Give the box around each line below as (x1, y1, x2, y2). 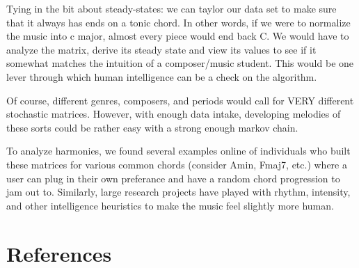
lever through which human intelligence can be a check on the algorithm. (6, 69, 317, 84)
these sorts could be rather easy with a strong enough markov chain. (6, 120, 298, 134)
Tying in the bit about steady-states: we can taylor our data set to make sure (6, 1, 337, 15)
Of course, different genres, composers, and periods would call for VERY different (6, 93, 354, 107)
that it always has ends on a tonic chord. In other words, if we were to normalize (6, 15, 351, 29)
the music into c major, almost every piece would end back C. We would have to (6, 29, 349, 43)
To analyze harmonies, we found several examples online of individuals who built (6, 143, 351, 158)
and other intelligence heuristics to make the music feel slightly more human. (6, 198, 334, 212)
